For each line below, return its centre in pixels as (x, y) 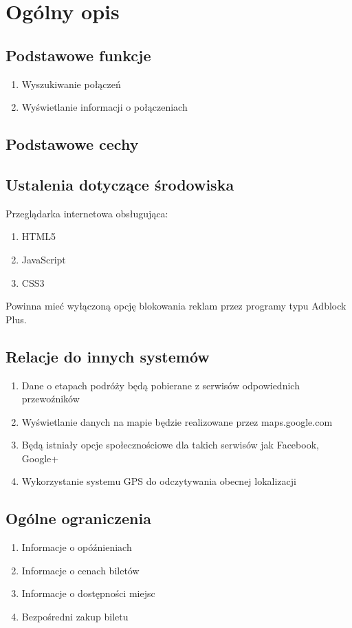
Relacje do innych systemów (108, 356)
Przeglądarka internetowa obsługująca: (87, 213)
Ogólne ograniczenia (78, 518)
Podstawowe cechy (72, 144)
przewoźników (51, 399)
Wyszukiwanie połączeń (71, 84)
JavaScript (44, 259)
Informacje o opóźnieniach (77, 547)
